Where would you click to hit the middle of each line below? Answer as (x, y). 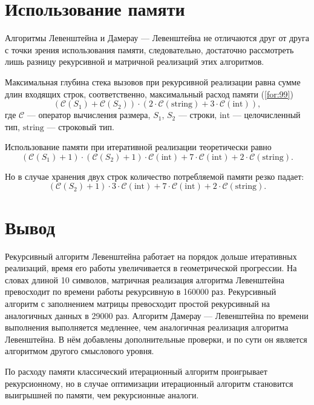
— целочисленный (267, 115)
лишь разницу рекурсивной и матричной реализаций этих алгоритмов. (135, 61)
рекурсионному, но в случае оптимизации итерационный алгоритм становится (149, 383)
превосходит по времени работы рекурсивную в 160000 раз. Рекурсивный (141, 291)
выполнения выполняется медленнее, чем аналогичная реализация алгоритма (147, 327)
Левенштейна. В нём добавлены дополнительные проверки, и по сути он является (156, 339)
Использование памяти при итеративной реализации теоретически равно (138, 147)
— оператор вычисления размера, (89, 115)
